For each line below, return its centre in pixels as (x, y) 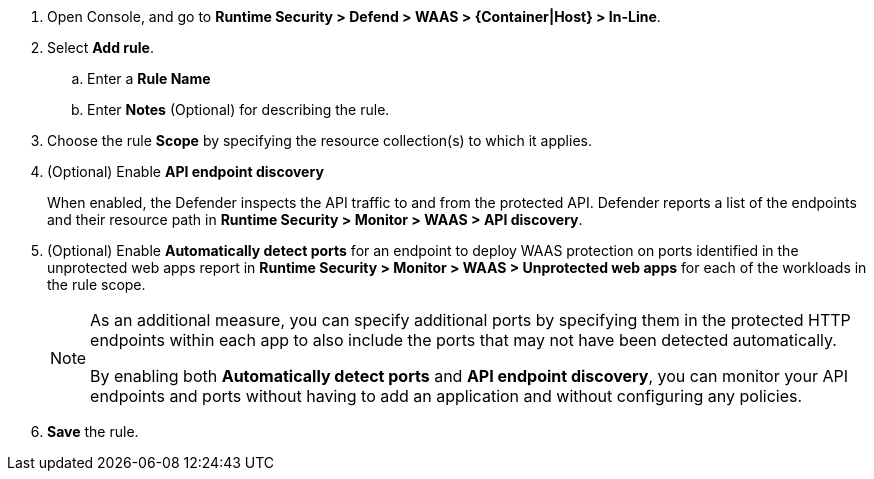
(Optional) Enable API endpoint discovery (185, 171)
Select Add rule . (100, 47)
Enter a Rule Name (149, 78)
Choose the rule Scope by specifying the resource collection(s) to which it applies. (319, 140)
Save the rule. (93, 431)
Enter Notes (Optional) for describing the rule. (238, 109)
